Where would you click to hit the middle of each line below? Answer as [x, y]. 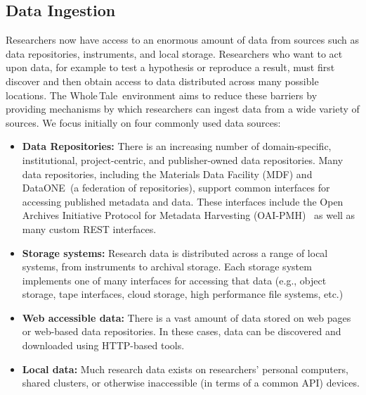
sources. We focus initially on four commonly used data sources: [143, 122]
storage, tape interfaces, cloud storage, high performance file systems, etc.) [183, 294]
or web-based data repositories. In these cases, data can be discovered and [182, 331]
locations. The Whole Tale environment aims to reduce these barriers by [162, 95]
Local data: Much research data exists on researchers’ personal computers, [185, 369]
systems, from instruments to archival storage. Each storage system [167, 267]
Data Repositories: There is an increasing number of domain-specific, [177, 146]
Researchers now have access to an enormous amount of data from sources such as [183, 40]
